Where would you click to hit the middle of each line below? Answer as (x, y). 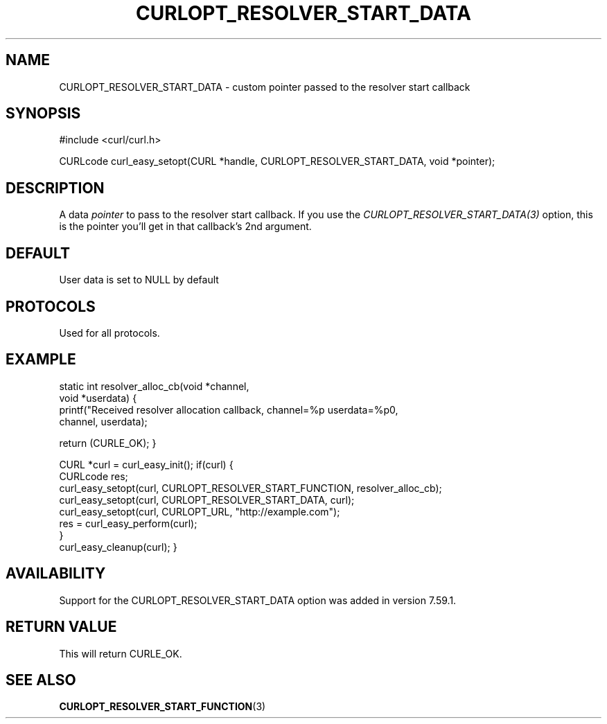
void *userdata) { (98, 398)
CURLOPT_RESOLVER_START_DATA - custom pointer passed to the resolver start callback (265, 87)
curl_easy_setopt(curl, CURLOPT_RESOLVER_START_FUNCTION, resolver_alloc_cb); (250, 488)
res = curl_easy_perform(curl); (128, 523)
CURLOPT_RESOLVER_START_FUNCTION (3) (162, 707)
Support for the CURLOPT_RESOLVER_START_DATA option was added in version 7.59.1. (258, 600)
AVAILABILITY (56, 574)
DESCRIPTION (55, 188)
